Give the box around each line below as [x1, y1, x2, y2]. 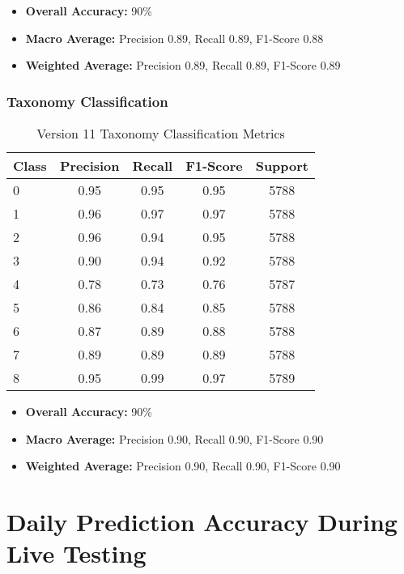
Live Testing [6, 537, 147, 570]
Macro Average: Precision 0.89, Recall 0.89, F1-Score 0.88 [25, 29, 324, 46]
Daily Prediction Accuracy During [6, 504, 398, 538]
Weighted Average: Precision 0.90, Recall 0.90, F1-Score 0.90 [25, 457, 341, 474]
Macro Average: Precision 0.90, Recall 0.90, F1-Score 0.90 [25, 430, 324, 447]
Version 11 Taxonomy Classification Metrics [36, 124, 285, 142]
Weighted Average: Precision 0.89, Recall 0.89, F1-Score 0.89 [25, 57, 341, 74]
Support [255, 156, 309, 175]
